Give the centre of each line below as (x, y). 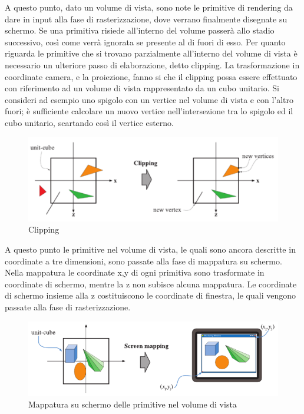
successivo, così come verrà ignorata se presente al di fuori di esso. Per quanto (145, 42)
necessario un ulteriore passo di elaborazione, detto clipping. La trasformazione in (152, 64)
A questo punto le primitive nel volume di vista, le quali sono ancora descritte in (150, 249)
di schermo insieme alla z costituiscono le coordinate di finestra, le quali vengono (150, 295)
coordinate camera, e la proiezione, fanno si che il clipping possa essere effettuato (151, 76)
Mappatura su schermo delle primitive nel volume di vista (133, 404)
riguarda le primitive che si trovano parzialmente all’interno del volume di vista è (151, 53)
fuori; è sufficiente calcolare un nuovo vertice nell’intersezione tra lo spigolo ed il (149, 111)
